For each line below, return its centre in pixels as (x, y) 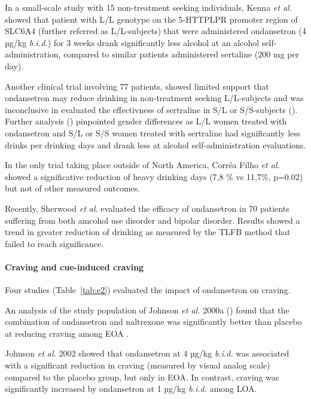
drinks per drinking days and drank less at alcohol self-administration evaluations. (155, 144)
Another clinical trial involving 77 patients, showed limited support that (137, 86)
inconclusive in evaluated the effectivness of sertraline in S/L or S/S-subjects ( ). (151, 109)
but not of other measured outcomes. (73, 188)
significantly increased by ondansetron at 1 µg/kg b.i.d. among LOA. (131, 389)
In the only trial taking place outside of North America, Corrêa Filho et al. (142, 165)
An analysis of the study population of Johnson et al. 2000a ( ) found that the (147, 310)
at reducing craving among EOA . (67, 333)
